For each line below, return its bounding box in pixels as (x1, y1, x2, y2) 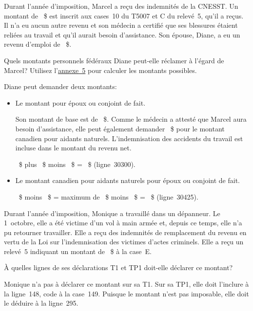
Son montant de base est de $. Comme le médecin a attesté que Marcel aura (15, 114, 247, 124)
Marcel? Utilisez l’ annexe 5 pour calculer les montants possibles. (4, 65, 197, 75)
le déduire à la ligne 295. (4, 298, 78, 308)
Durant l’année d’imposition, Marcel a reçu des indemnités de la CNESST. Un (4, 1, 238, 11)
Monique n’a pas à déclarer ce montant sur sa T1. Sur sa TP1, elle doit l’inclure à (4, 279, 249, 289)
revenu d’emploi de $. (4, 39, 72, 49)
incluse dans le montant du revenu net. (15, 143, 132, 153)
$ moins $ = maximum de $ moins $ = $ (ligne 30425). (19, 191, 198, 201)
